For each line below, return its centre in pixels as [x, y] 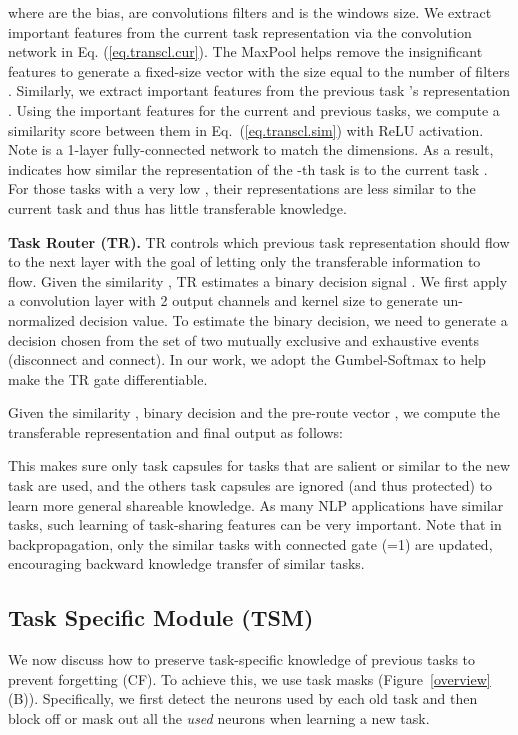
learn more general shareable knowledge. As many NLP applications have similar [256, 504]
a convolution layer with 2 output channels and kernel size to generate [223, 300]
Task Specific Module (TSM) [161, 617]
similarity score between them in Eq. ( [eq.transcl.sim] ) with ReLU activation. [246, 129]
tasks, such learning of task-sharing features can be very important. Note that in [255, 524]
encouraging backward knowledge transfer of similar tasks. [186, 563]
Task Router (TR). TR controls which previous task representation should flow [259, 241]
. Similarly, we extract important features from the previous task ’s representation [259, 90]
